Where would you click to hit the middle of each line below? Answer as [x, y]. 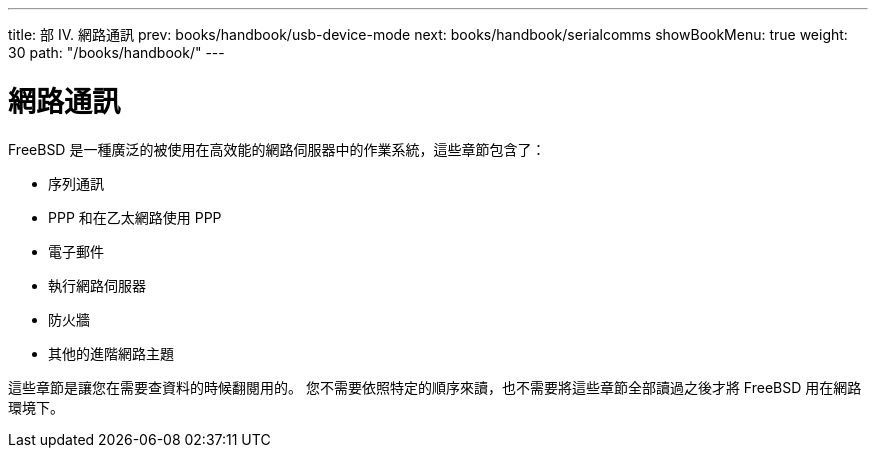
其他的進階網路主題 [111, 353]
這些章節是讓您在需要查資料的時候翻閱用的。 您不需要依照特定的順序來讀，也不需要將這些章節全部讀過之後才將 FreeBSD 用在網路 [435, 387]
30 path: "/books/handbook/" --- [116, 52]
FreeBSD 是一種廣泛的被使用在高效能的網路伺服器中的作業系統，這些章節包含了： [277, 149]
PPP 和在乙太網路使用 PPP [135, 217]
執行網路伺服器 [97, 285]
